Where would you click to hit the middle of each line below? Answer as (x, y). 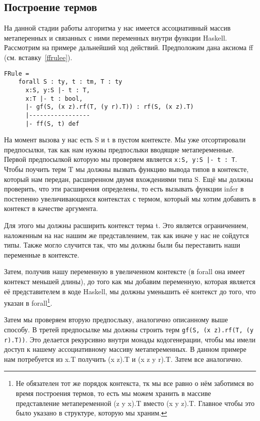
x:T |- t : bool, (54, 98)
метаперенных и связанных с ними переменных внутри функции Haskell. (115, 37)
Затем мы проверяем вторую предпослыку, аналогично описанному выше (116, 320)
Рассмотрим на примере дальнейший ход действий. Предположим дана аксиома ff (128, 47)
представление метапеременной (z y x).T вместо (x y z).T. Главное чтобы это (135, 403)
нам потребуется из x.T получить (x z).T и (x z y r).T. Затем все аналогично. (123, 359)
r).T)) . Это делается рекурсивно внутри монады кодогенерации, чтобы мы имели (130, 339)
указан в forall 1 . (28, 302)
